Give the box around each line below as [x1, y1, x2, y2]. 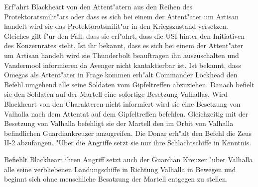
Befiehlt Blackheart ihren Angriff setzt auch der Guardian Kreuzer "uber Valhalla [4, 154, 253, 164]
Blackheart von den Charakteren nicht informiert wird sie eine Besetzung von [4, 98, 241, 109]
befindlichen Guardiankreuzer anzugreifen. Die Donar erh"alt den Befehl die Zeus [4, 127, 252, 138]
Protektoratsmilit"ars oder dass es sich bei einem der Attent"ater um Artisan [4, 11, 239, 21]
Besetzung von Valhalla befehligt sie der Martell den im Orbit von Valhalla [4, 118, 234, 128]
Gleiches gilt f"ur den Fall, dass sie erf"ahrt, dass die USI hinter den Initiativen [4, 30, 245, 41]
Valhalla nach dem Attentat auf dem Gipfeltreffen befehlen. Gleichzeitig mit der [4, 108, 249, 119]
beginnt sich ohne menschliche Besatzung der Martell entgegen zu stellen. [4, 174, 228, 184]
